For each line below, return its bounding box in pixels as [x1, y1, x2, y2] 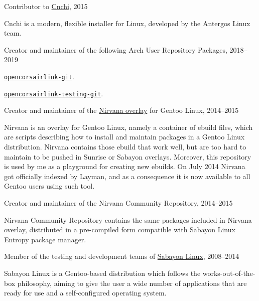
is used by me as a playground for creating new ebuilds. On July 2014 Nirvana [4, 161, 245, 172]
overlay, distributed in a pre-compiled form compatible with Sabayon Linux [4, 224, 235, 235]
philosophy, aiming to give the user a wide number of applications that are [17, 277, 247, 288]
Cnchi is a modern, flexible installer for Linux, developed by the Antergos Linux [4, 18, 250, 28]
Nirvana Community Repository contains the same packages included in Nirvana [4, 214, 252, 225]
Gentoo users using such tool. [4, 181, 95, 191]
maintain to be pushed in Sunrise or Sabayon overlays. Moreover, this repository [4, 151, 251, 162]
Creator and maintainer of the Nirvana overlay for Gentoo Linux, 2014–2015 [4, 105, 239, 115]
